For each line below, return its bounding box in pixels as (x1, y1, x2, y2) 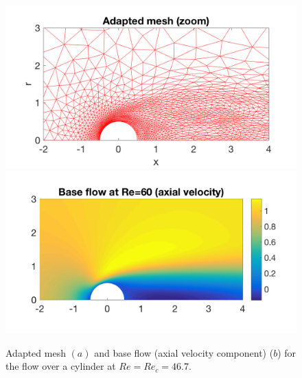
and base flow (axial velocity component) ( (94, 345, 274, 359)
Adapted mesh (5, 345, 66, 359)
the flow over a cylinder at (5, 359, 116, 373)
